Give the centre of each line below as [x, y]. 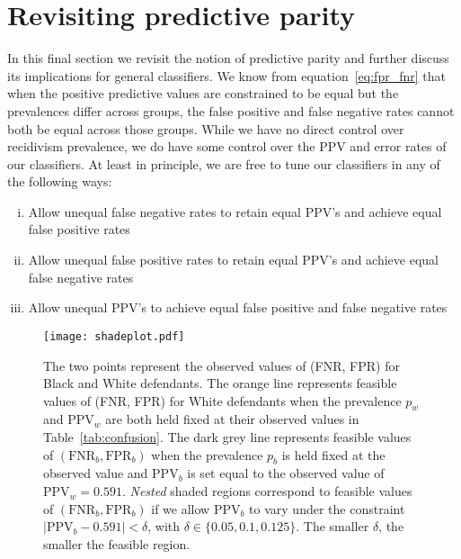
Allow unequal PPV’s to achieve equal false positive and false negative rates [238, 307]
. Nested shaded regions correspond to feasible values [267, 491]
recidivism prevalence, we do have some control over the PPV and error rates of [227, 146]
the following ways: [60, 181]
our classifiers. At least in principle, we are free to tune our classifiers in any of [224, 163]
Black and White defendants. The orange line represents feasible [220, 383]
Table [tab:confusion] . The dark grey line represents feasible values [227, 437]
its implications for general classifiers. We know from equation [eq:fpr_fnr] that [226, 75]
